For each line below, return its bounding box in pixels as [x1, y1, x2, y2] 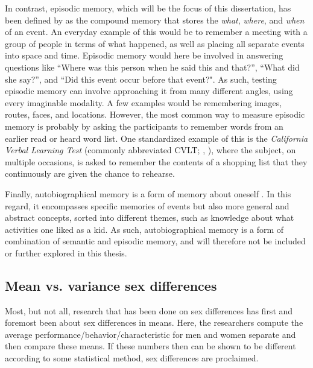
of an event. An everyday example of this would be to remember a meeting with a [5, 25, 308, 38]
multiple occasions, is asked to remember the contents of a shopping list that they [5, 155, 308, 168]
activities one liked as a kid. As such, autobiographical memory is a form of [5, 223, 284, 235]
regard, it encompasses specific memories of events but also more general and [5, 199, 289, 212]
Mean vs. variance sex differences [5, 276, 217, 294]
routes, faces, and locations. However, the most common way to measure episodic [5, 108, 305, 121]
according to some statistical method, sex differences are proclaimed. [5, 352, 259, 364]
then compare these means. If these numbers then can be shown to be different [5, 340, 296, 352]
